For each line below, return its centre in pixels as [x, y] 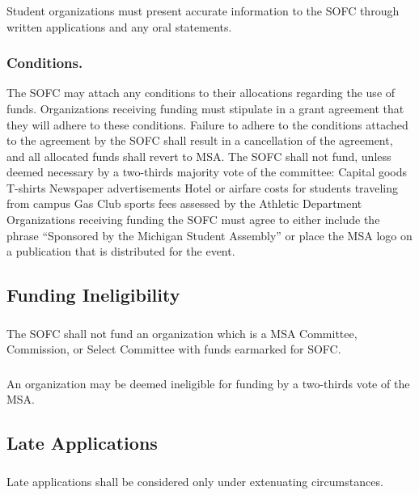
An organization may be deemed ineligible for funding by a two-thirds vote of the [208, 383]
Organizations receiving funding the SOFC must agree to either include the [193, 220]
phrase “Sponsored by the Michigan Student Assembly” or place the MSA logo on [209, 235]
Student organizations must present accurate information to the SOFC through [203, 10]
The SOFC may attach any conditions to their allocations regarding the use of [201, 93]
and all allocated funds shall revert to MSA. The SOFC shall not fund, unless [199, 156]
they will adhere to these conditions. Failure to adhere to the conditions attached [207, 124]
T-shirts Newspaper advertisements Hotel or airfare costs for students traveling [202, 187]
